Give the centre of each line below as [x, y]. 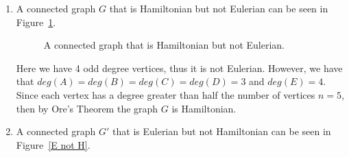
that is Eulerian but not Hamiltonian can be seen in [222, 131]
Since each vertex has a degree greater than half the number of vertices [166, 94]
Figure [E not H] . [53, 144]
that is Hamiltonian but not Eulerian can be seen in [219, 8]
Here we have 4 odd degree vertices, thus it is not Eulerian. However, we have [179, 68]
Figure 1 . [36, 22]
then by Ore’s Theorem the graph [87, 108]
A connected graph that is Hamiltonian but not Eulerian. [164, 45]
